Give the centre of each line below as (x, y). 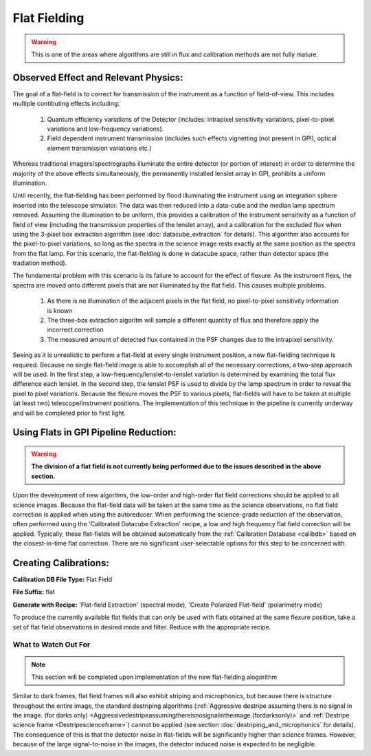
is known (60, 310)
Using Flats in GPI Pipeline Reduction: (94, 432)
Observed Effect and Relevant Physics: (98, 77)
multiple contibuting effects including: (66, 104)
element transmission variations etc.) (99, 148)
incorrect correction (75, 330)
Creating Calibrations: (61, 563)
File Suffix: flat (34, 592)
